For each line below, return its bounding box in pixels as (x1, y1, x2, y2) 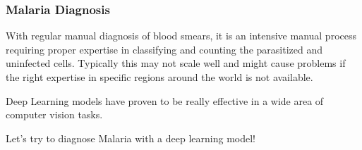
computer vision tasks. (6, 107, 103, 122)
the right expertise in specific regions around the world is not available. (6, 70, 313, 84)
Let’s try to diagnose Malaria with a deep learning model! (6, 130, 255, 145)
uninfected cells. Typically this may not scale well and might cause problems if (6, 56, 346, 70)
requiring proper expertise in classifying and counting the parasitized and (6, 42, 322, 56)
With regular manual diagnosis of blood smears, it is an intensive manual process (6, 28, 356, 43)
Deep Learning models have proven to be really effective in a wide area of (6, 93, 324, 108)
